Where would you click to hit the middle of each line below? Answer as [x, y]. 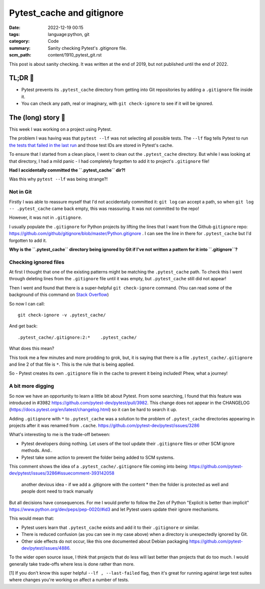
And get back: [23, 326]
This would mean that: [31, 518]
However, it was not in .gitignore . [46, 218]
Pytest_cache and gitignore [66, 13]
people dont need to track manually [57, 491]
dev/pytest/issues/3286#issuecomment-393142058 [62, 473]
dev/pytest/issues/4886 [45, 548]
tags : [14, 34]
